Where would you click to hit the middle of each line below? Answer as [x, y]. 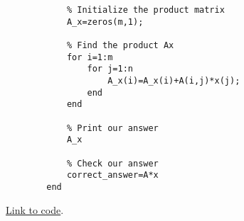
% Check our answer [112, 163]
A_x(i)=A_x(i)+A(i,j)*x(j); [174, 80]
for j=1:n [110, 69]
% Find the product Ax [120, 45]
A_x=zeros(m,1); [105, 22]
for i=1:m [90, 57]
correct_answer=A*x [112, 175]
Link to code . [35, 209]
